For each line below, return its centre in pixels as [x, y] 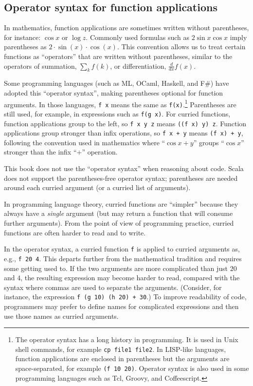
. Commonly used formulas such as [137, 37]
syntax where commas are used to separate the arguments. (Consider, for [113, 287]
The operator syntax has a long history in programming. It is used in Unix [127, 339]
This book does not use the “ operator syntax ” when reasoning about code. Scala [124, 168]
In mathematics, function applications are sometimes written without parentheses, [126, 28]
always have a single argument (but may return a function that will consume [118, 213]
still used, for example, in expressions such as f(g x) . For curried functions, [117, 113]
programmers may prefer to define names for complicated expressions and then [121, 306]
